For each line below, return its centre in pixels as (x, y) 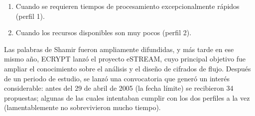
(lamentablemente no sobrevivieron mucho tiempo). (82, 107)
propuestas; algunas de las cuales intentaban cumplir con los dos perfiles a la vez (127, 97)
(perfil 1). (30, 16)
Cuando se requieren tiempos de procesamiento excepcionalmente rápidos (127, 6)
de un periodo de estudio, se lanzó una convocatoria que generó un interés (117, 78)
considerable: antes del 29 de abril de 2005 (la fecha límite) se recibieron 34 (119, 88)
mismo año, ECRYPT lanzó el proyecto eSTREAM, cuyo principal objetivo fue (125, 59)
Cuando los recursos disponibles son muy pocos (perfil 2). (104, 32)
